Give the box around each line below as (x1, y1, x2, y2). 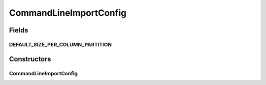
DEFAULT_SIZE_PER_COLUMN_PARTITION (9, 41, 112, 48)
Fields (9, 26, 29, 34)
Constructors (9, 55, 51, 63)
